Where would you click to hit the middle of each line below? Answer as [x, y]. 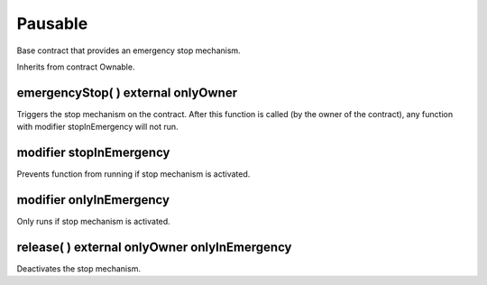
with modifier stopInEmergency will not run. [98, 127]
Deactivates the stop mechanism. [79, 268]
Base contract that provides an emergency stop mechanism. [129, 51]
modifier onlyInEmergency [93, 200]
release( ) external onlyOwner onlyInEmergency [154, 247]
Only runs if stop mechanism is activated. [93, 222]
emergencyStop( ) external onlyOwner [127, 92]
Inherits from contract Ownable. [76, 67]
